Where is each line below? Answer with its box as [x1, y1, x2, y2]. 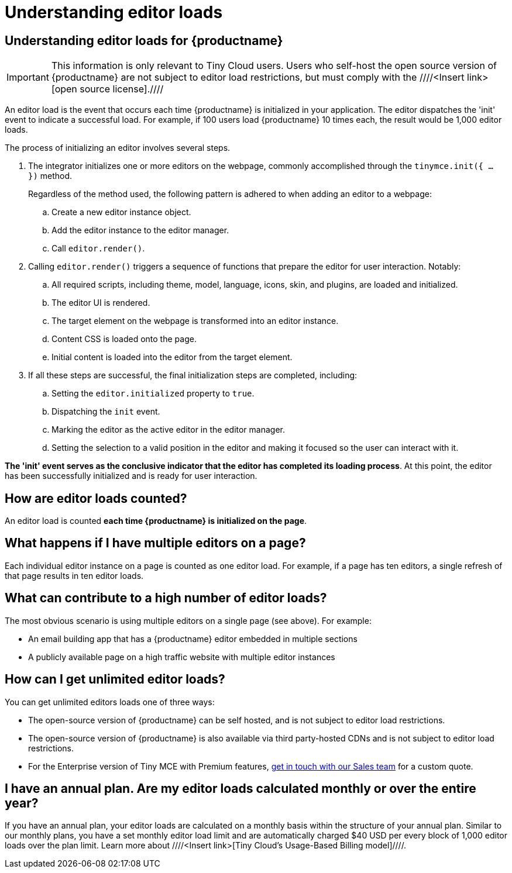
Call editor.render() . [51, 243, 145, 254]
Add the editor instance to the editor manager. [51, 225, 229, 236]
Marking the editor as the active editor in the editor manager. [51, 425, 285, 435]
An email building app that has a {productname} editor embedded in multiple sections [28, 633, 358, 644]
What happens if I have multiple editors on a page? [5, 536, 306, 551]
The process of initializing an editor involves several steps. [5, 143, 231, 153]
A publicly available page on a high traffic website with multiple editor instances [28, 651, 335, 662]
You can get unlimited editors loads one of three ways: [5, 696, 215, 707]
